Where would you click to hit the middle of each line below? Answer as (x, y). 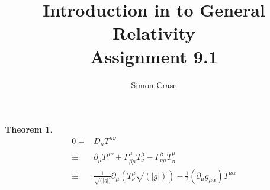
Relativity (154, 33)
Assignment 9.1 (154, 56)
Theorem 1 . (29, 129)
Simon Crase (154, 84)
